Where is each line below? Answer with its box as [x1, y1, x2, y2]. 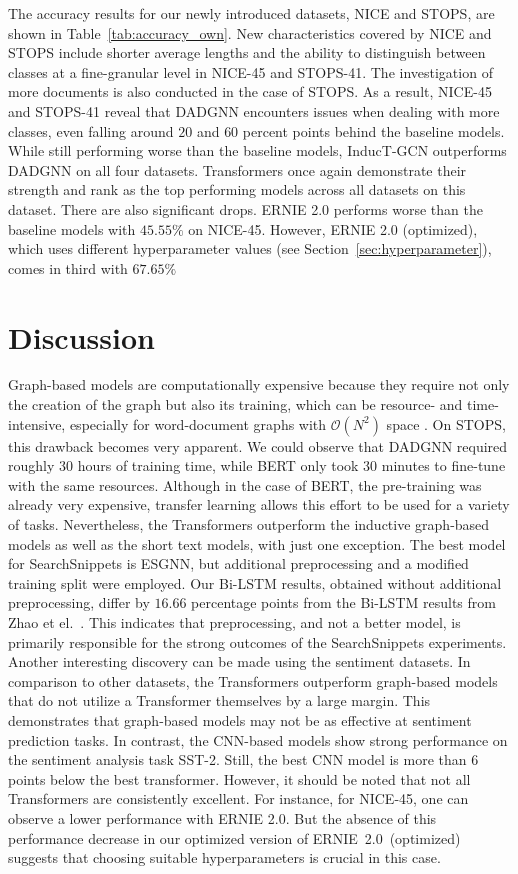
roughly [8, 455, 55, 476]
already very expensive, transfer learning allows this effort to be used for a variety [8, 494, 510, 515]
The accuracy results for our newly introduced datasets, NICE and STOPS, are [8, 3, 495, 23]
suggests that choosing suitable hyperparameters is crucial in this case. [8, 847, 441, 868]
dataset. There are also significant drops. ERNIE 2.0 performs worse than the [8, 198, 483, 219]
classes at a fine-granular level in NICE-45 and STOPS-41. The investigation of [8, 61, 493, 82]
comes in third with [8, 257, 128, 278]
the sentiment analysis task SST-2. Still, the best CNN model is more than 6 [8, 749, 479, 770]
